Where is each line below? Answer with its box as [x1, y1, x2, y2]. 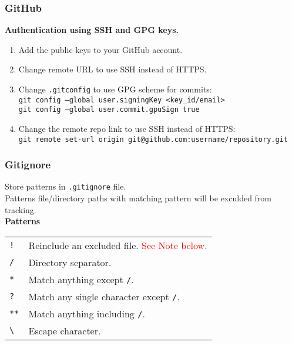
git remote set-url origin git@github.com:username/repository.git [18, 135, 288, 144]
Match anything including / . [28, 306, 145, 320]
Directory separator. [28, 255, 112, 269]
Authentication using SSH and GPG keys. [5, 24, 179, 36]
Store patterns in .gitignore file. [5, 180, 126, 193]
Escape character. [28, 323, 101, 337]
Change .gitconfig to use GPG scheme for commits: [18, 83, 212, 95]
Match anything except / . [28, 272, 134, 286]
